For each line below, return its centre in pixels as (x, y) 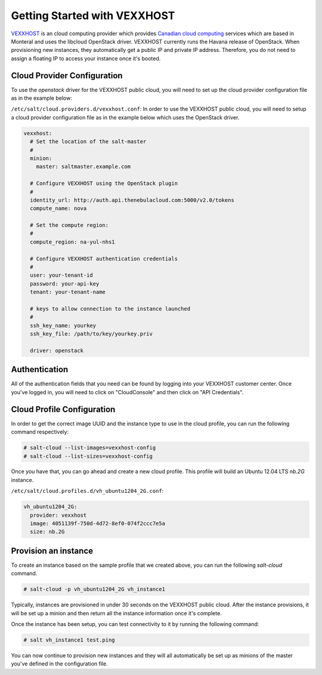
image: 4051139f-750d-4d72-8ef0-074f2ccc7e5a (97, 524)
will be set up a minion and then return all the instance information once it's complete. (116, 613)
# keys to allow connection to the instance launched (110, 309)
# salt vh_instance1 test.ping (69, 640)
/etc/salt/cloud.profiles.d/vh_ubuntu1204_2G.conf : (87, 491)
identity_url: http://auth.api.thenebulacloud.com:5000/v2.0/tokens (132, 200)
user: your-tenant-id (62, 275)
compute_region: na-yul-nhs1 (73, 242)
